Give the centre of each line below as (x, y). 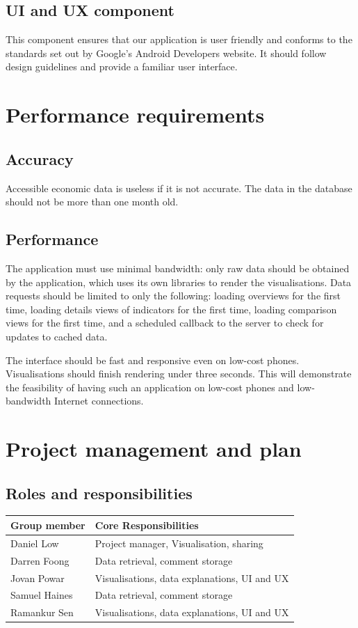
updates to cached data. (57, 336)
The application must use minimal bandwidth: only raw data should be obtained (178, 268)
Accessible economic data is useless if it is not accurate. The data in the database (179, 188)
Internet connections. (99, 401)
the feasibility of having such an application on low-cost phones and (150, 387)
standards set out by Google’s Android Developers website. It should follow (166, 53)
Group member (48, 525)
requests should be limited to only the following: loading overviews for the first (173, 296)
